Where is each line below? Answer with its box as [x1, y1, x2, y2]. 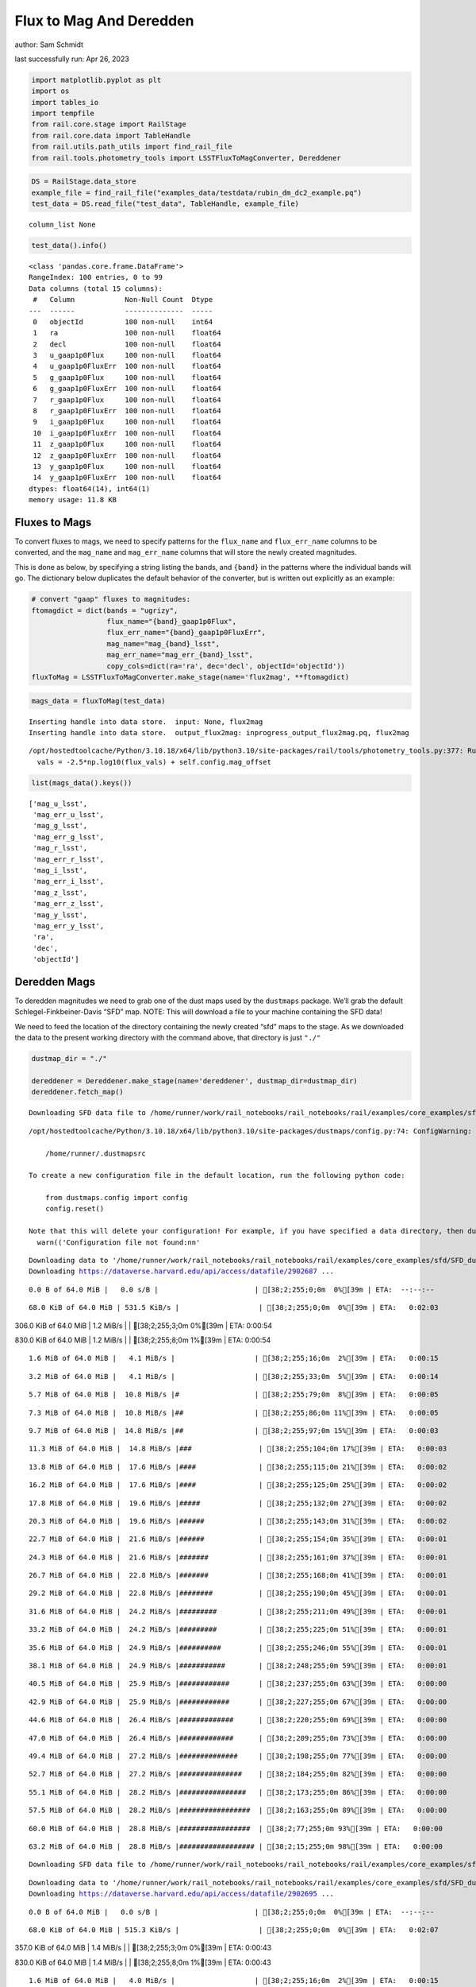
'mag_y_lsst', [33, 910, 88, 920]
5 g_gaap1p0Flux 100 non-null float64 [33, 373, 221, 382]
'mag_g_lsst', [33, 821, 88, 831]
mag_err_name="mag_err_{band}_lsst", [106, 650, 254, 660]
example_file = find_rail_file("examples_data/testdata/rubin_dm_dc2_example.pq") [31, 188, 363, 197]
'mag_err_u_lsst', [33, 811, 105, 819]
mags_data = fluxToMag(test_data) [31, 696, 166, 705]
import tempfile [31, 109, 95, 118]
